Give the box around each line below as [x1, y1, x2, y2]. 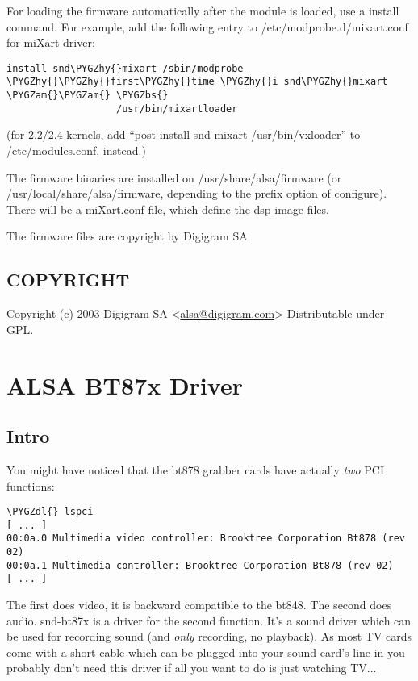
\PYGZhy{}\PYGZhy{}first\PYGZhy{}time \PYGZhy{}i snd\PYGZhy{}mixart [6, 76, 388, 88]
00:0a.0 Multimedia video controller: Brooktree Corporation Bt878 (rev [6, 533, 405, 545]
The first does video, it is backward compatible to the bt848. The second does [6, 596, 392, 613]
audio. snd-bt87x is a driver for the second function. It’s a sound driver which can [6, 612, 412, 629]
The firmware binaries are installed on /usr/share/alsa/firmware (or [6, 169, 342, 186]
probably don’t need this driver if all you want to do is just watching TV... [6, 659, 377, 676]
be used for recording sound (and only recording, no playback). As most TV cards [6, 628, 412, 645]
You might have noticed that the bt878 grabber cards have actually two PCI [6, 461, 384, 478]
